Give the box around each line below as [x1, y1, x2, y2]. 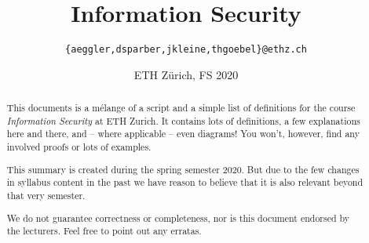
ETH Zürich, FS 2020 [133, 66, 239, 82]
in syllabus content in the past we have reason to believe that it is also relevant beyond [6, 176, 364, 189]
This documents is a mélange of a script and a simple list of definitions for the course [6, 101, 356, 114]
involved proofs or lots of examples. [6, 140, 152, 154]
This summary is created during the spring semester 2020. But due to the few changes [6, 162, 360, 176]
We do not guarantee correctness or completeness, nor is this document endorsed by [6, 211, 350, 224]
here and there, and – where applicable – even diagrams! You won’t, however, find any [6, 127, 360, 140]
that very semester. [6, 189, 86, 201]
